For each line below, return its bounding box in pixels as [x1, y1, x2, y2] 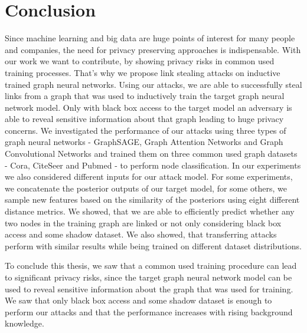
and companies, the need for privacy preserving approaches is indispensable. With [5, 43, 301, 55]
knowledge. [5, 317, 44, 329]
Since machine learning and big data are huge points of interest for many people [5, 32, 295, 44]
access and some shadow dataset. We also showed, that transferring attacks [5, 228, 277, 240]
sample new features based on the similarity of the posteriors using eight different [5, 193, 300, 206]
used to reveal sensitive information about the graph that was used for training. [5, 282, 293, 295]
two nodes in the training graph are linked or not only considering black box [5, 216, 282, 229]
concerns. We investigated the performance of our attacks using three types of [5, 124, 286, 136]
